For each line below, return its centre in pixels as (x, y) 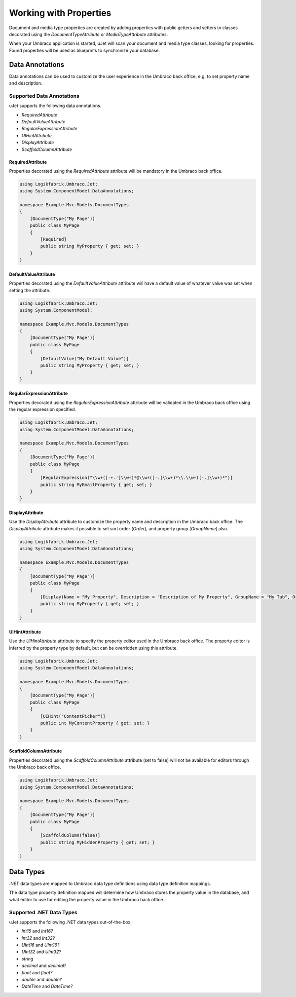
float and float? (37, 972)
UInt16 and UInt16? (40, 945)
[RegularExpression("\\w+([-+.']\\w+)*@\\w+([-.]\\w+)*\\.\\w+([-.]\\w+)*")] (136, 478)
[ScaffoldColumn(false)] (70, 835)
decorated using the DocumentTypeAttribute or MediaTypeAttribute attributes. (89, 34)
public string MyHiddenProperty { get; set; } (97, 842)
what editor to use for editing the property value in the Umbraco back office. (87, 899)
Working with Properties (60, 13)
